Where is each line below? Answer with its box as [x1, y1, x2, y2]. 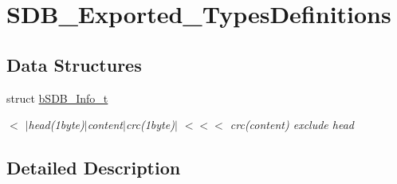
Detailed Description [6, 155, 181, 180]
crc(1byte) [125, 116, 175, 133]
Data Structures [6, 52, 142, 76]
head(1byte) [28, 116, 85, 133]
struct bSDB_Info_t [6, 89, 108, 106]
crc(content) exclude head [230, 116, 354, 133]
